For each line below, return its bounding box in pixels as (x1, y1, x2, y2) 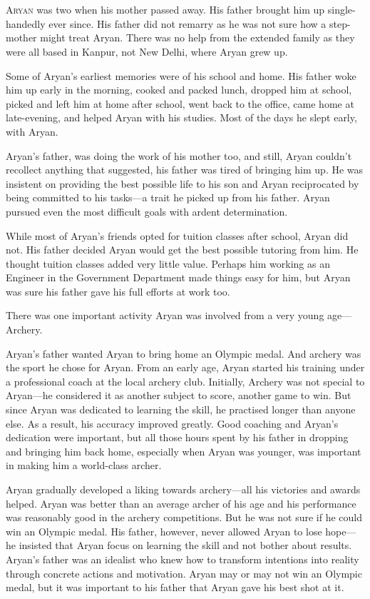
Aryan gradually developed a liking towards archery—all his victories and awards (6, 482, 361, 496)
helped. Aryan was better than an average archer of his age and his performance (6, 495, 356, 510)
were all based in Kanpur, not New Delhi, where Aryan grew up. (6, 44, 288, 59)
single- (327, 2, 356, 17)
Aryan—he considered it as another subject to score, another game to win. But (6, 388, 351, 403)
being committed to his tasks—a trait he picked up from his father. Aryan (6, 190, 330, 205)
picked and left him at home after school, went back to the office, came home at (6, 96, 354, 111)
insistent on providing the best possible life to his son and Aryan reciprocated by (6, 176, 359, 191)
